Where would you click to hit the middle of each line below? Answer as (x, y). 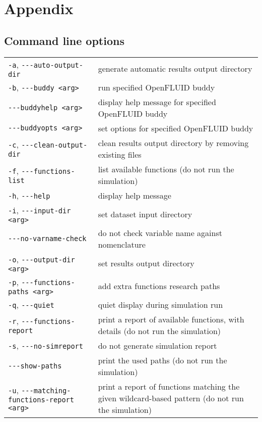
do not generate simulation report (157, 345)
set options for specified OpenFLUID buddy (176, 128)
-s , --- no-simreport (46, 345)
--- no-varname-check (47, 238)
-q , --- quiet (31, 304)
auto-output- (58, 65)
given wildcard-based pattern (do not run (171, 398)
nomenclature (122, 244)
